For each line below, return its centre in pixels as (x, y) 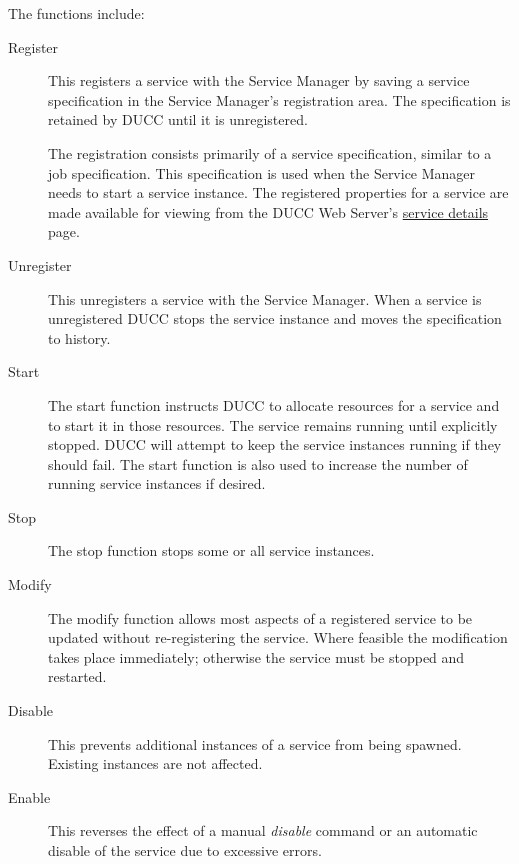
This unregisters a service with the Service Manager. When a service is (265, 298)
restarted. (77, 676)
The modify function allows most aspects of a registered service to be (260, 617)
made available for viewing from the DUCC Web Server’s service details (268, 211)
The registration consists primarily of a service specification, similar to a (270, 152)
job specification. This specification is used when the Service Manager (262, 172)
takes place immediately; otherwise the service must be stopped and (256, 656)
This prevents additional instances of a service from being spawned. (255, 743)
